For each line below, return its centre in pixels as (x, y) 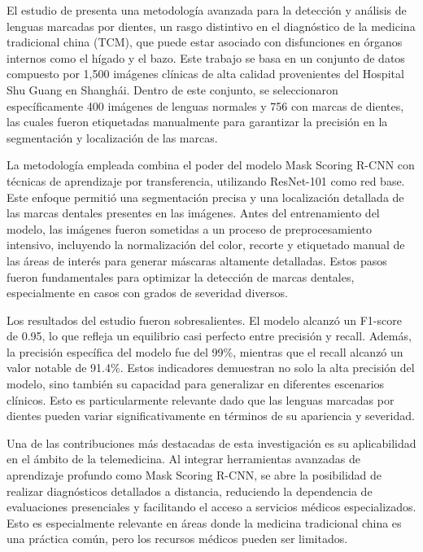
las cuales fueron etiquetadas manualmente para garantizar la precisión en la (197, 122)
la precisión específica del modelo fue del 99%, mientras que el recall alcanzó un (205, 351)
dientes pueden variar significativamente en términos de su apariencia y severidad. (211, 416)
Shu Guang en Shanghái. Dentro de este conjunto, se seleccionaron (172, 89)
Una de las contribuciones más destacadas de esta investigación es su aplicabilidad (211, 442)
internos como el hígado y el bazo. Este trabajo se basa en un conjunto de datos (206, 57)
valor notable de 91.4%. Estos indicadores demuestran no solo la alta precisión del (211, 368)
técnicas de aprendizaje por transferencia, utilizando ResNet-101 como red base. (206, 180)
